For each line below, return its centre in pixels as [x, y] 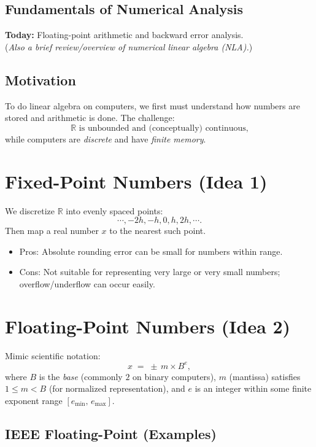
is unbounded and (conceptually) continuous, [164, 128]
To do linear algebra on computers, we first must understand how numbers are [152, 105]
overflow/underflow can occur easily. [87, 283]
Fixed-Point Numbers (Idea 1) [136, 181]
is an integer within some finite [253, 388]
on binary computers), [174, 376]
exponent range [34, 400]
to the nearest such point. [158, 231]
